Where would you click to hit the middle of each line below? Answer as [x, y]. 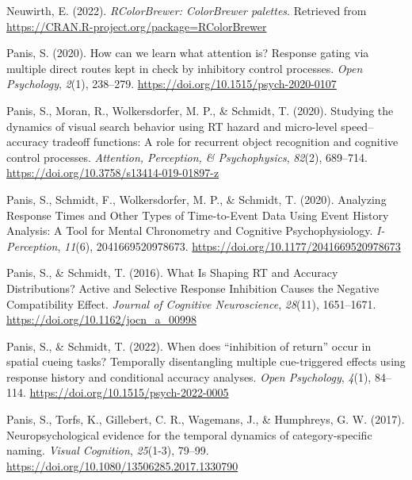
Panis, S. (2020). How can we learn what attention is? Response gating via [188, 53]
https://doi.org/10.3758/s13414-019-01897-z [113, 173]
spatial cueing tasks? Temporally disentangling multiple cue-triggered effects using [206, 361]
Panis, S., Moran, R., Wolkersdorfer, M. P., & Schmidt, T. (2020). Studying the [200, 110]
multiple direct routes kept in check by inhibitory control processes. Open [185, 68]
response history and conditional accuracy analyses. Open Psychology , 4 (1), [189, 376]
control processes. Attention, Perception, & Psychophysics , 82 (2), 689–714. [187, 157]
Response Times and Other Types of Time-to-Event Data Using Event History [198, 215]
